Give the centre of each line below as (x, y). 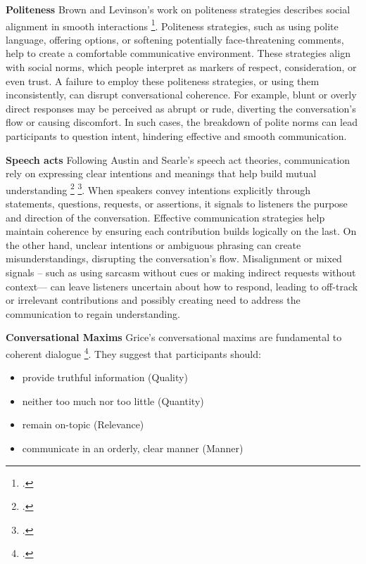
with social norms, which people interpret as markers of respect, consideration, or (181, 67)
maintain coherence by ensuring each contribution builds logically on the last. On (181, 231)
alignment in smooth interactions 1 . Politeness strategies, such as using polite (172, 25)
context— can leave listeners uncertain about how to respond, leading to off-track (182, 286)
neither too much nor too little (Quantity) (113, 400)
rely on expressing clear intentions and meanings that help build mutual (161, 173)
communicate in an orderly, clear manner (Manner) (133, 448)
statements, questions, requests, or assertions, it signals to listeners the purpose (177, 204)
